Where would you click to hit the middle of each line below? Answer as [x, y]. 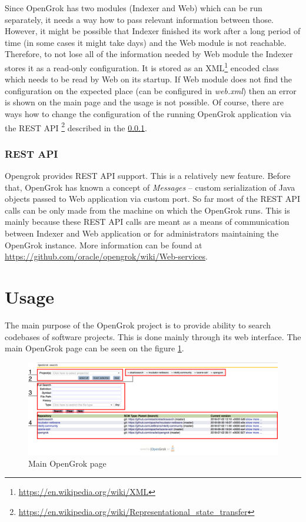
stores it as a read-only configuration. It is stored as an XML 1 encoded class [142, 67]
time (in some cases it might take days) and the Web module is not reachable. [146, 42]
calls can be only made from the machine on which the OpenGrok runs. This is [147, 210]
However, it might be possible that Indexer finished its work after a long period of [153, 31]
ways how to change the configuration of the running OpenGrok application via [148, 114]
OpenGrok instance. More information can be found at [104, 245]
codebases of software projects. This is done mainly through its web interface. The [153, 336]
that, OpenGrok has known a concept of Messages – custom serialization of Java [150, 187]
